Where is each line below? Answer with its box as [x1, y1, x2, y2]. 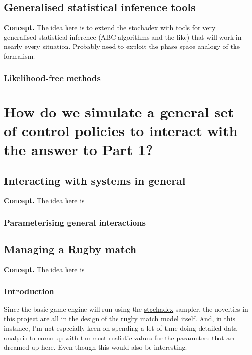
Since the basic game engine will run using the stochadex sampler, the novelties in [4, 304, 248, 314]
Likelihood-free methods [4, 71, 101, 83]
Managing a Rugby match [4, 242, 137, 257]
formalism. [4, 50, 35, 61]
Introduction [4, 285, 54, 297]
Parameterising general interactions [4, 216, 146, 228]
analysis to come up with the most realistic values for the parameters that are [4, 332, 235, 342]
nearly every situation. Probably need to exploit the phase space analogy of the [4, 41, 240, 51]
